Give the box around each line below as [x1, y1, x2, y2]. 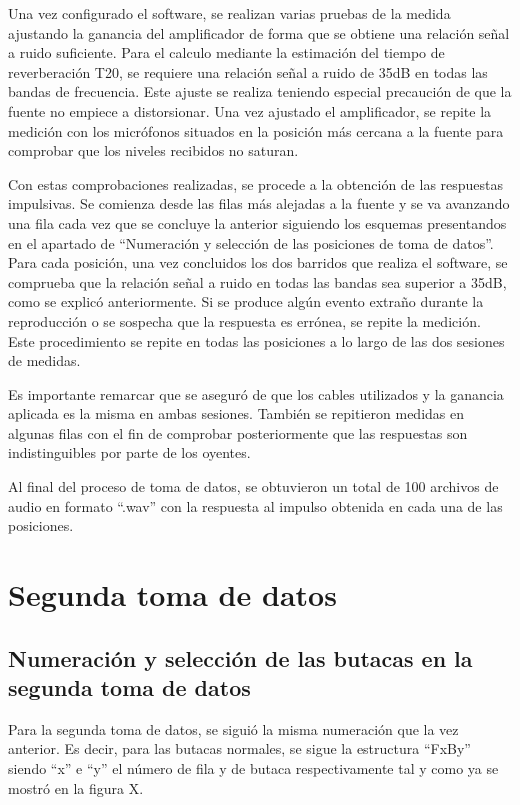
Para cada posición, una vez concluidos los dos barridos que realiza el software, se [8, 252, 508, 273]
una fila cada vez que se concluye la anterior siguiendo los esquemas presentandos [8, 212, 507, 233]
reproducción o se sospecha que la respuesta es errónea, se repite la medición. [8, 310, 481, 331]
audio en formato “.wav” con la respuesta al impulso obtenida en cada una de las [8, 495, 503, 516]
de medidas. [8, 350, 81, 371]
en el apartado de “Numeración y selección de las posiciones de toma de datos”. [8, 232, 494, 253]
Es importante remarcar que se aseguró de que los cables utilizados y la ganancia [8, 383, 504, 404]
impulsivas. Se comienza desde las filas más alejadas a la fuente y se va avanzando [8, 193, 510, 214]
